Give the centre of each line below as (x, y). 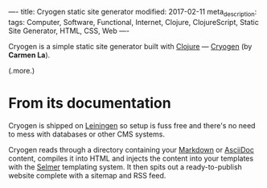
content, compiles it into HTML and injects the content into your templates (131, 158)
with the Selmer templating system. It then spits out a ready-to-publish (125, 167)
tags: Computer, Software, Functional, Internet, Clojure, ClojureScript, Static (133, 22)
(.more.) (22, 70)
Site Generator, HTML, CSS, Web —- (69, 31)
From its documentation (90, 103)
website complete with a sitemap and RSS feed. (87, 175)
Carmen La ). (29, 55)
